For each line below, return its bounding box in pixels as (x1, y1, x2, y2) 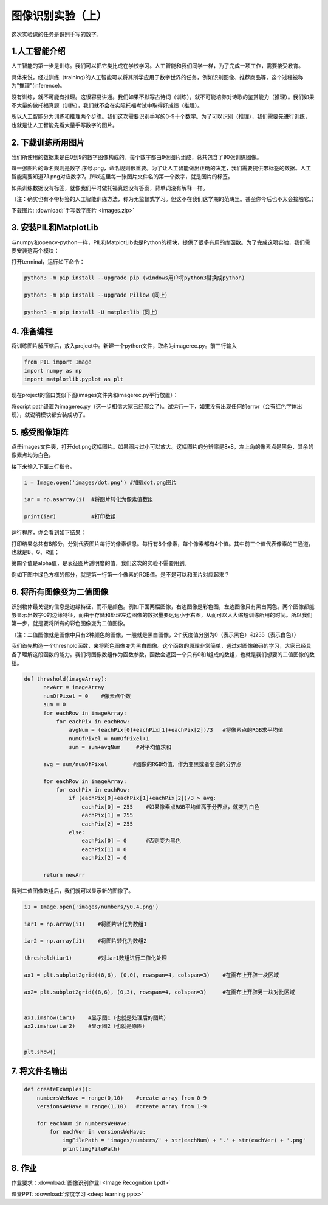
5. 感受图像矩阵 (11, 427, 69, 437)
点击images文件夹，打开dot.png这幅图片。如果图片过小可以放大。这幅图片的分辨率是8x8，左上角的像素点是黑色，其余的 (11, 443, 314, 450)
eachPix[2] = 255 (81, 820, 134, 827)
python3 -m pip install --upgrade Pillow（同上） (24, 292, 171, 298)
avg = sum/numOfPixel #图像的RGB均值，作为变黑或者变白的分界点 (43, 761, 242, 767)
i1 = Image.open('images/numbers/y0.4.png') (24, 903, 159, 910)
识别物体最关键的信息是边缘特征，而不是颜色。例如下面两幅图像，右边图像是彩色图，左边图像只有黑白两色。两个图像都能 (11, 603, 315, 610)
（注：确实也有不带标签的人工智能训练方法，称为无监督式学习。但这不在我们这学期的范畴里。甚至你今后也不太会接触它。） (11, 195, 317, 203)
